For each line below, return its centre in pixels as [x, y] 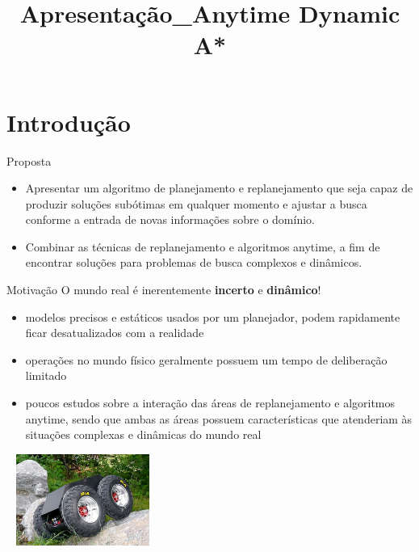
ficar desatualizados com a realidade [115, 333]
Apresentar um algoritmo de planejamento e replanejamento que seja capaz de [219, 188]
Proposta [29, 160]
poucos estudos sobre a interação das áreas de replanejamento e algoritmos [210, 403]
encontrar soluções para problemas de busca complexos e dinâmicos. [194, 262]
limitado [46, 375]
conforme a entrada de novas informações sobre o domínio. [170, 219]
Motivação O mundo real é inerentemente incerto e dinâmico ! [164, 290]
